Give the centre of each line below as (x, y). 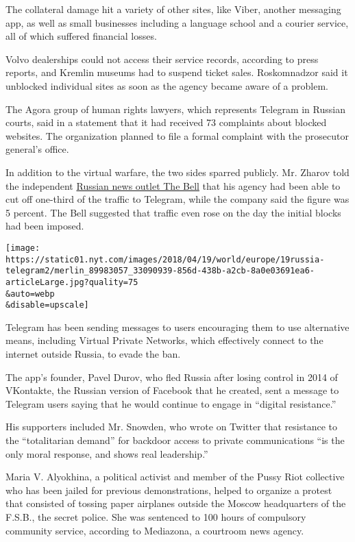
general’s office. (37, 149)
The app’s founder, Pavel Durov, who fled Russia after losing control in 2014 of (172, 377)
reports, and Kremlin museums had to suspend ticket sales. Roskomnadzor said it (177, 72)
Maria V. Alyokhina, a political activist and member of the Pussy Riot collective (175, 477)
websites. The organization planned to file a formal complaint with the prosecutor (177, 135)
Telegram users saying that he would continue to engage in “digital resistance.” (171, 403)
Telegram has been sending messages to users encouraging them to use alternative (177, 327)
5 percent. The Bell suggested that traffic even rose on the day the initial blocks (173, 212)
